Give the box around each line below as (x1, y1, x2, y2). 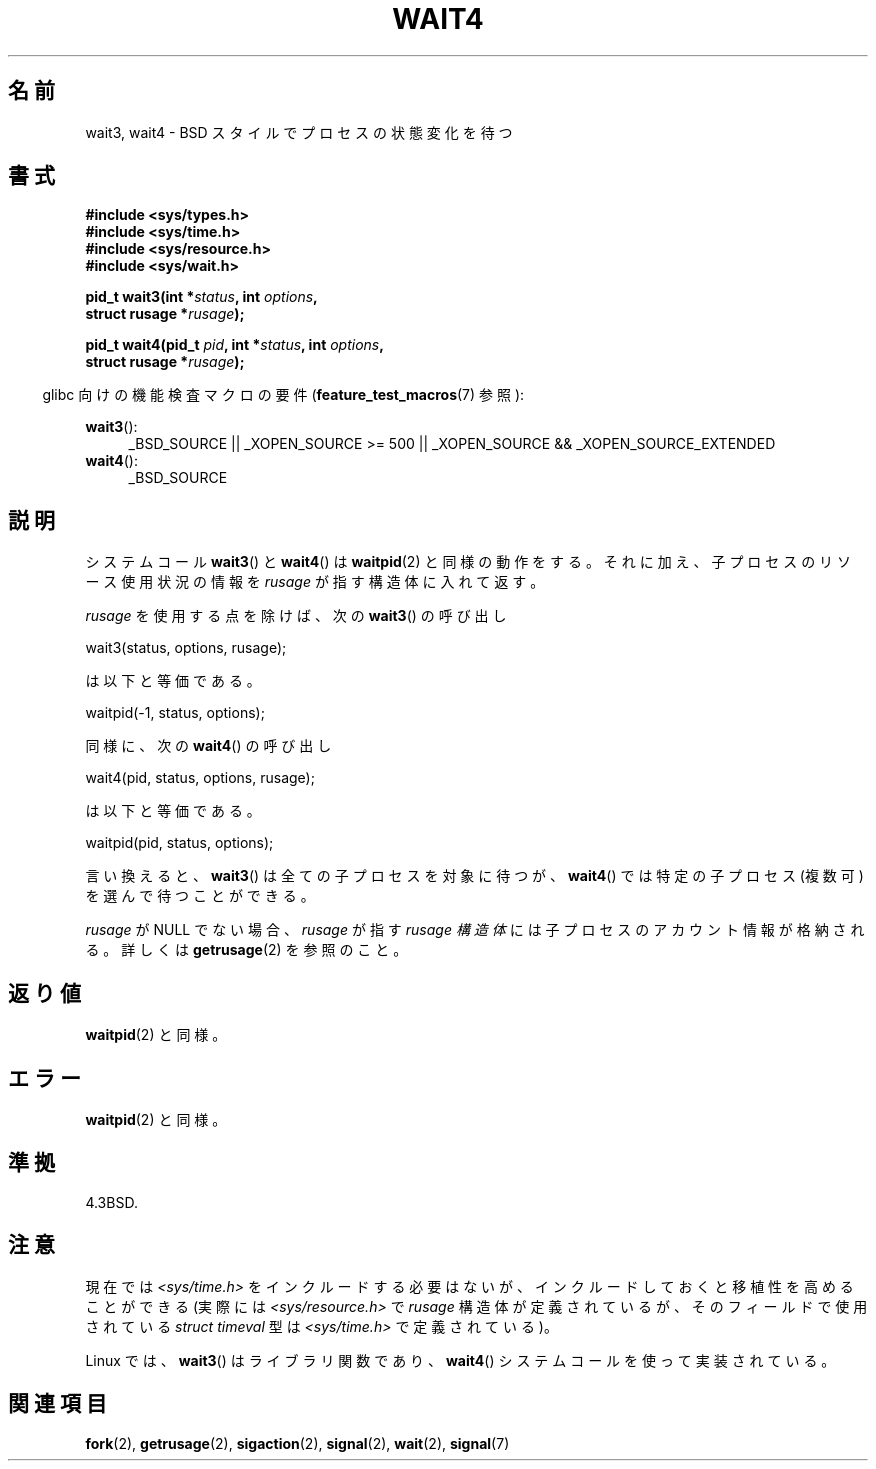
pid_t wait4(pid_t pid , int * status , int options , (85, 336, 384, 354)
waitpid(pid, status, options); (85, 834, 274, 852)
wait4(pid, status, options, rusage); (85, 769, 315, 787)
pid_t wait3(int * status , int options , (85, 288, 318, 306)
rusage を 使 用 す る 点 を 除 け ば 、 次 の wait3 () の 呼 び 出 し (85, 607, 507, 625)
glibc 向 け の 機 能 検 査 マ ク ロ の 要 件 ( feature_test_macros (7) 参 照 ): (42, 386, 525, 404)
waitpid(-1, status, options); (85, 704, 265, 722)
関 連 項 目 (8, 1391, 107, 1417)
